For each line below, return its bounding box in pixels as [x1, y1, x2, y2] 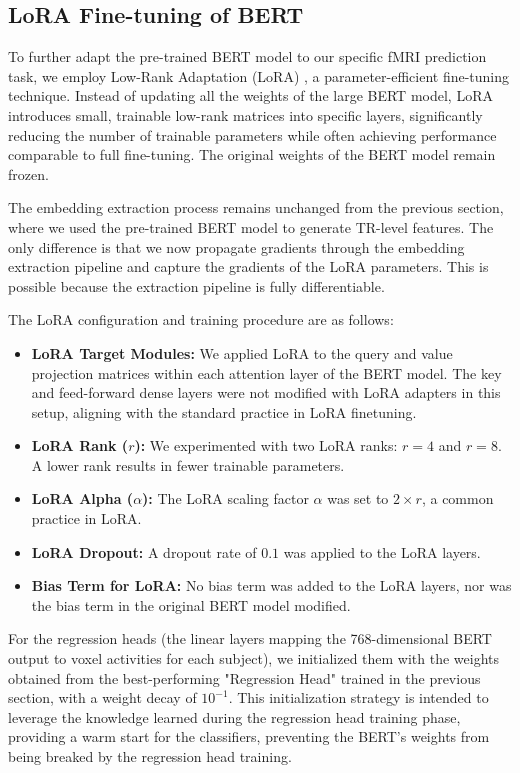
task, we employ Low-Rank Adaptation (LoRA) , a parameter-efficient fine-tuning [8, 65, 510, 86]
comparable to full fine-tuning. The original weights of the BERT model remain [8, 144, 496, 165]
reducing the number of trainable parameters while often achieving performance [8, 124, 497, 145]
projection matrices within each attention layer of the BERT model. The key [31, 362, 502, 383]
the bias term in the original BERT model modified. [31, 594, 351, 615]
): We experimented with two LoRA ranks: [134, 435, 398, 456]
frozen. [8, 163, 49, 184]
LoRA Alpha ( [31, 488, 134, 509]
